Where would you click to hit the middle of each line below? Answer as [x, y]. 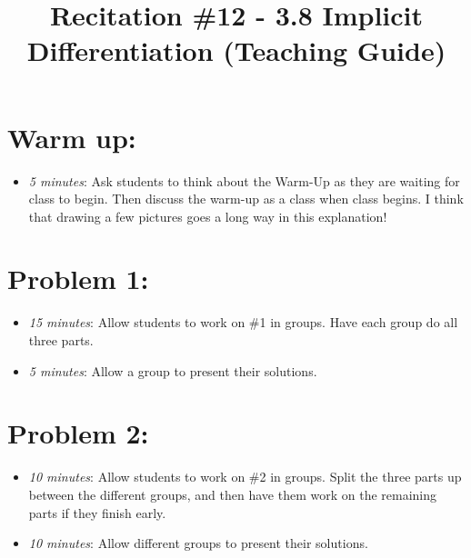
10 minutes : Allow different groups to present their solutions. [198, 543]
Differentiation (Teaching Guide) [236, 50]
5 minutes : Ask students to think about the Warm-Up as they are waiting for [244, 180]
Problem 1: [78, 279]
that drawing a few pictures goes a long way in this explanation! [208, 216]
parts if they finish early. [97, 512]
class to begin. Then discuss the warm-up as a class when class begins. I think [246, 199]
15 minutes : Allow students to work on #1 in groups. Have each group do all [243, 322]
